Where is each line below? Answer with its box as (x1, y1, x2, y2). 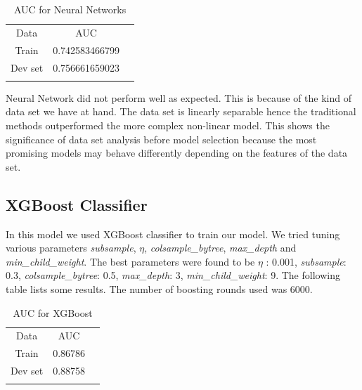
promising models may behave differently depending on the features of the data (6, 145, 348, 160)
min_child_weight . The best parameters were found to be (6, 254, 255, 268)
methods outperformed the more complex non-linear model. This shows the (6, 118, 330, 133)
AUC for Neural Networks (13, 2, 127, 16)
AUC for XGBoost (13, 305, 93, 320)
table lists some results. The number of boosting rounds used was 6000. (6, 282, 313, 297)
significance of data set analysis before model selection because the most (6, 131, 317, 146)
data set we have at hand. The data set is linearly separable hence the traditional (6, 104, 356, 119)
